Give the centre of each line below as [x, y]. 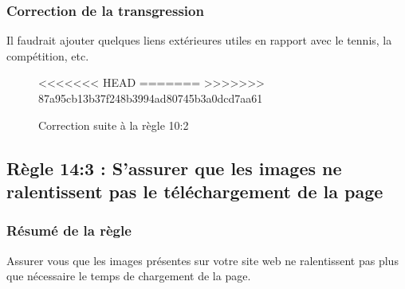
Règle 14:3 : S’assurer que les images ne [174, 168]
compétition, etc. [48, 55]
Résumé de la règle [69, 230]
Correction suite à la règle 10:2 [114, 125]
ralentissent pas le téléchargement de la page [195, 191]
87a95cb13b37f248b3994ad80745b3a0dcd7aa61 [151, 98]
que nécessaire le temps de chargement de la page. [129, 276]
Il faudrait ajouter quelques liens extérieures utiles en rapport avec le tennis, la [199, 40]
